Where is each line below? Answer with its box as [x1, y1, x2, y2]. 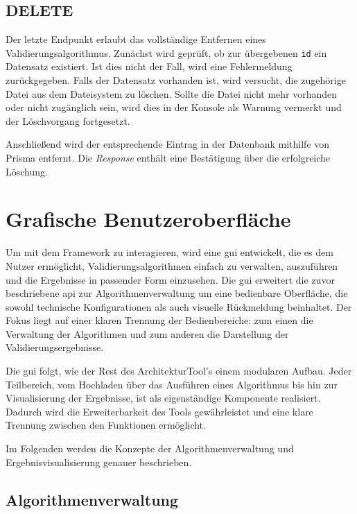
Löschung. [6, 164, 48, 178]
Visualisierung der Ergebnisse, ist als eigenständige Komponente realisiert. [6, 391, 321, 405]
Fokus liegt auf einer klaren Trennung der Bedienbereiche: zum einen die [6, 313, 313, 327]
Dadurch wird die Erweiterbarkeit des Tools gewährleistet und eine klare [6, 404, 313, 418]
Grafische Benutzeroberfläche [6, 205, 291, 233]
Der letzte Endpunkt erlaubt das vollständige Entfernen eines [6, 32, 266, 46]
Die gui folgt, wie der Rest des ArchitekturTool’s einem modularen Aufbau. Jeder [6, 363, 352, 378]
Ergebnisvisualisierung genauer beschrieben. [6, 454, 192, 469]
